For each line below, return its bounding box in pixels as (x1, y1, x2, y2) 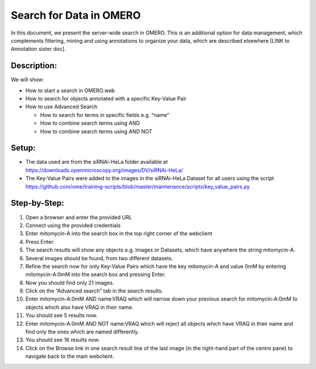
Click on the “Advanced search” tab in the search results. (25, 287, 163, 295)
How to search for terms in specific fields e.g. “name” (40, 111, 170, 118)
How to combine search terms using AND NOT (40, 127, 153, 135)
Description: (11, 61, 57, 71)
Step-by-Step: (11, 198, 64, 208)
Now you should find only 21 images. (25, 279, 114, 286)
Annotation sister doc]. (11, 46, 66, 53)
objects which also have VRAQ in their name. (25, 304, 134, 311)
